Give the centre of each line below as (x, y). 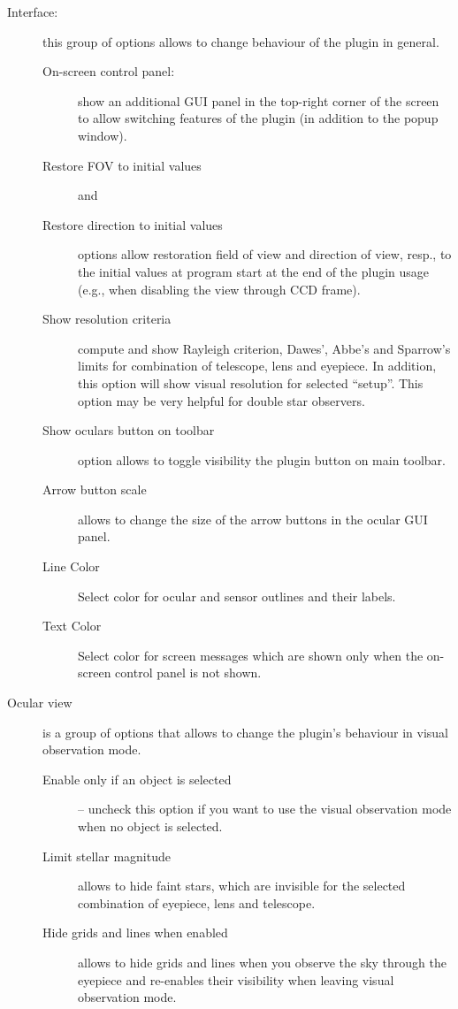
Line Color (71, 566)
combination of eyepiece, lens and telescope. (197, 902)
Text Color (72, 626)
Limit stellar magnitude (107, 856)
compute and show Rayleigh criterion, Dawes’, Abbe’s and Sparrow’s (264, 348)
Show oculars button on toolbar (129, 430)
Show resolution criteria (107, 319)
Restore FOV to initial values (122, 165)
